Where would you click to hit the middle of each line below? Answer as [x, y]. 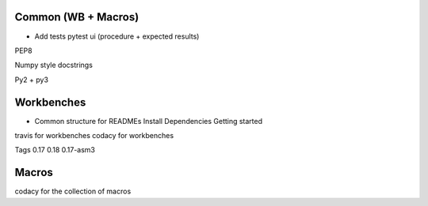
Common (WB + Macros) [77, 17]
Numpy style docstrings [53, 65]
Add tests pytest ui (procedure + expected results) [117, 36]
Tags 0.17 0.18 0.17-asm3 [55, 150]
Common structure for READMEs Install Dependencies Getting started [149, 121]
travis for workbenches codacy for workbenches [94, 135]
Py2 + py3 [32, 80]
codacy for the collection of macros [73, 191]
